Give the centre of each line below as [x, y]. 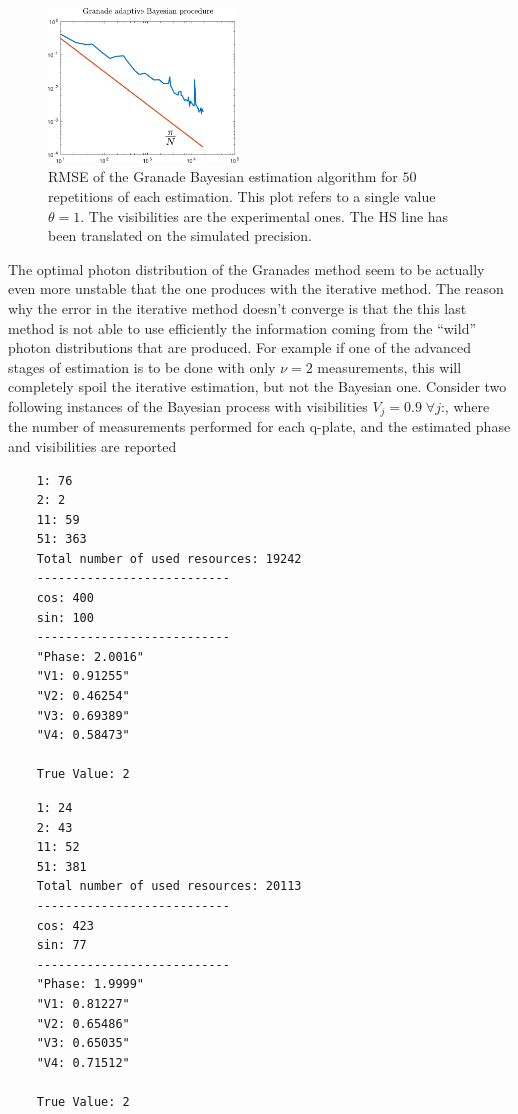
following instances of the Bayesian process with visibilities [188, 405]
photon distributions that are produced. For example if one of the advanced [239, 347]
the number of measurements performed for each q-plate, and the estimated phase [259, 426]
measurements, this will [389, 366]
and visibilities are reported [92, 445]
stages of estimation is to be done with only [142, 366]
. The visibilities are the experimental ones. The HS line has [264, 215]
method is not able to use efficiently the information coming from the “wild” [242, 327]
